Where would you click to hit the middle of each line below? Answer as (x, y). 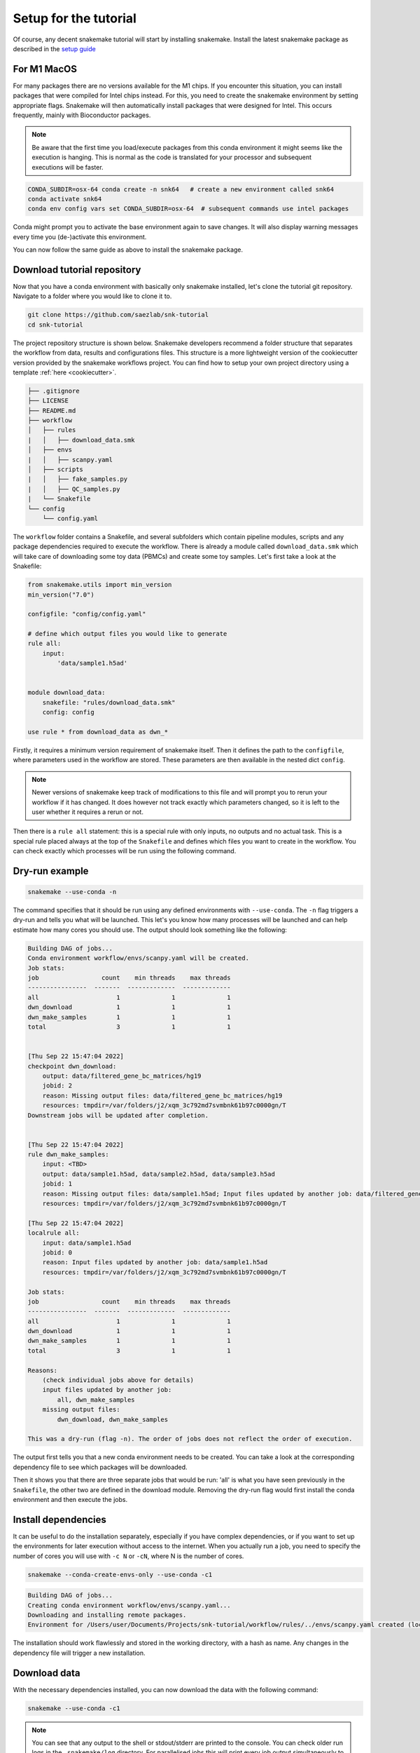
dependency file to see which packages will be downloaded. (100, 1467)
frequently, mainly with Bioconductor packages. (82, 115)
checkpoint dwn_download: (72, 1066)
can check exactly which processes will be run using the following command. (125, 851)
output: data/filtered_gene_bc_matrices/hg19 (122, 1076)
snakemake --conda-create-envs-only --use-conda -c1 (120, 1575)
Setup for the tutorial (75, 18)
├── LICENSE (48, 401)
